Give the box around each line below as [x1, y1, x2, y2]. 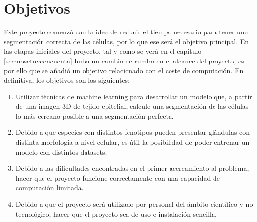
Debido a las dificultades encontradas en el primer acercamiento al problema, [15, 163, 249, 173]
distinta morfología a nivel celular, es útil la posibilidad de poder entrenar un [15, 137, 250, 147]
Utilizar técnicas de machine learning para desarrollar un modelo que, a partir [15, 91, 252, 101]
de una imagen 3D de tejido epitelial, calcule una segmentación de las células [15, 101, 249, 111]
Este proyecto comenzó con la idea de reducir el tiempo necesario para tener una [4, 27, 248, 37]
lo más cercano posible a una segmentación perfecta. [15, 110, 174, 121]
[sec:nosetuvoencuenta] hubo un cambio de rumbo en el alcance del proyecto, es [4, 55, 244, 65]
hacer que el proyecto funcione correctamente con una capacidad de [15, 172, 220, 183]
